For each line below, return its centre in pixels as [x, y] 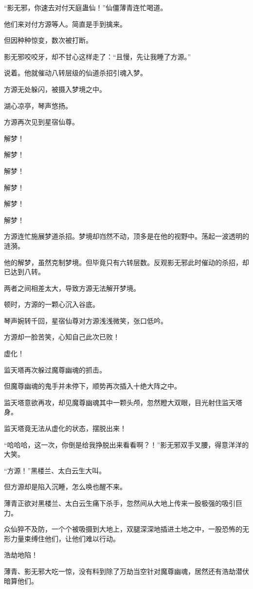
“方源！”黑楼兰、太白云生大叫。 [55, 470]
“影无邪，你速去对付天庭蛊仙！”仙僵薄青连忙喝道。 [86, 7]
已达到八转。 [24, 272]
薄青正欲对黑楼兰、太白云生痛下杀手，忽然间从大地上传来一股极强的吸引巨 [123, 503]
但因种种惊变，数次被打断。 [48, 40]
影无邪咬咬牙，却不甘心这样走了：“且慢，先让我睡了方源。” [98, 56]
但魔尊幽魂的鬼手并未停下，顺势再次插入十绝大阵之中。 [92, 386]
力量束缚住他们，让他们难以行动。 [65, 538]
